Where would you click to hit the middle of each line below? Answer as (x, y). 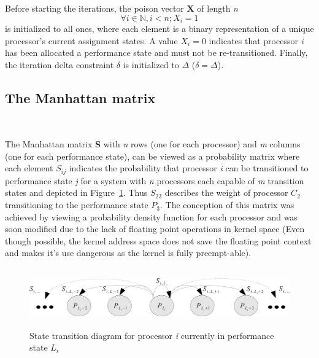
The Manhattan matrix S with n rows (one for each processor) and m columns (153, 144)
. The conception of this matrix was (227, 205)
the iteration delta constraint (60, 64)
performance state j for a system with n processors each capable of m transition (155, 180)
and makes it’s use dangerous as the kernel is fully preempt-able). (128, 253)
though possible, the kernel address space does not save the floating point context (158, 240)
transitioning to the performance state (77, 205)
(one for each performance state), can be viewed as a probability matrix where (152, 156)
